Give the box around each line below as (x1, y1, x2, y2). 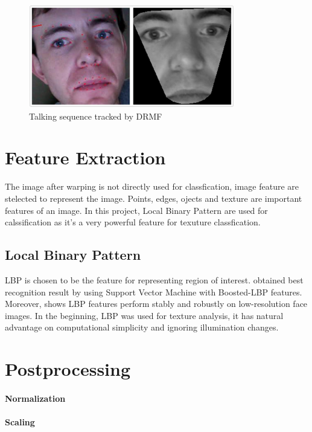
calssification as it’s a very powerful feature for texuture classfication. (5, 216, 261, 228)
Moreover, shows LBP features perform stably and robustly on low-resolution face (5, 297, 308, 310)
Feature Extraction (5, 145, 166, 170)
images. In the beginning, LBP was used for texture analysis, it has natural (5, 309, 284, 321)
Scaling (5, 416, 35, 428)
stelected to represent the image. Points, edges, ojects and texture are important (5, 192, 302, 204)
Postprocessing (5, 356, 131, 381)
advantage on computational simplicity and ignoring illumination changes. (5, 321, 279, 334)
